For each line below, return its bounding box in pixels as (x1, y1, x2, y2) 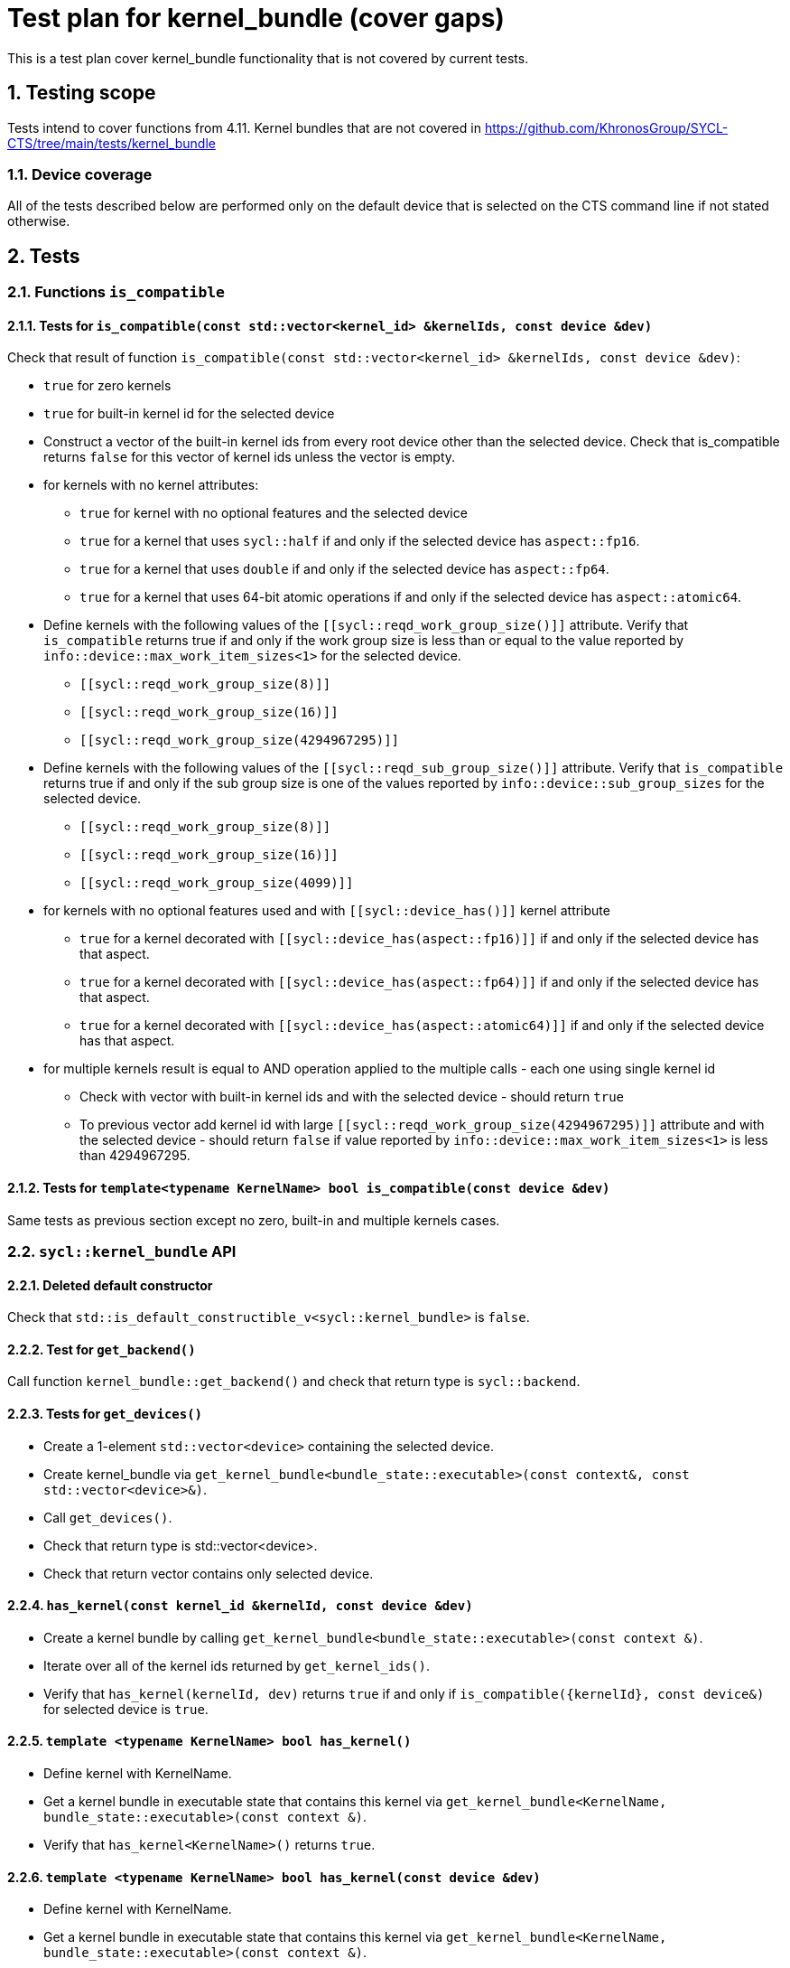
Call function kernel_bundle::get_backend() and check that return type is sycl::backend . (7, 1373, 581, 1390)
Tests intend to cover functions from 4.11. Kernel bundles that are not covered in (7, 119, 481, 136)
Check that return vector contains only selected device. (43, 1565, 374, 1581)
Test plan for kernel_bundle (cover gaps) (7, 3, 505, 33)
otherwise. (7, 213, 70, 230)
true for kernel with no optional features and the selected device (79, 505, 468, 521)
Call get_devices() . (43, 1509, 172, 1525)
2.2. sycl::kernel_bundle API (7, 1242, 237, 1260)
